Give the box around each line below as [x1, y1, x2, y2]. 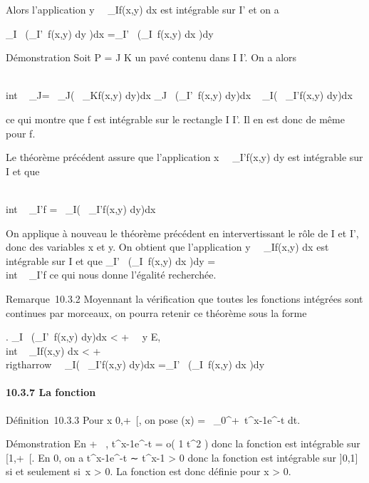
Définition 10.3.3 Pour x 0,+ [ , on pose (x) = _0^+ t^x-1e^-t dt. [6, 412, 301, 427]
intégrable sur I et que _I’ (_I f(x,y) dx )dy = [6, 253, 216, 268]
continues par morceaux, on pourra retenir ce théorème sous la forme [6, 305, 307, 320]
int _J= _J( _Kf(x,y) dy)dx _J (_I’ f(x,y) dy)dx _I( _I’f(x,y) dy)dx [6, 88, 353, 103]
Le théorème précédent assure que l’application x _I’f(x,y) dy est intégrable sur [6, 150, 363, 165]
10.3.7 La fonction [6, 385, 96, 400]
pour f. [6, 125, 36, 140]
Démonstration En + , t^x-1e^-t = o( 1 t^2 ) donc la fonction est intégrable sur [6, 436, 360, 451]
